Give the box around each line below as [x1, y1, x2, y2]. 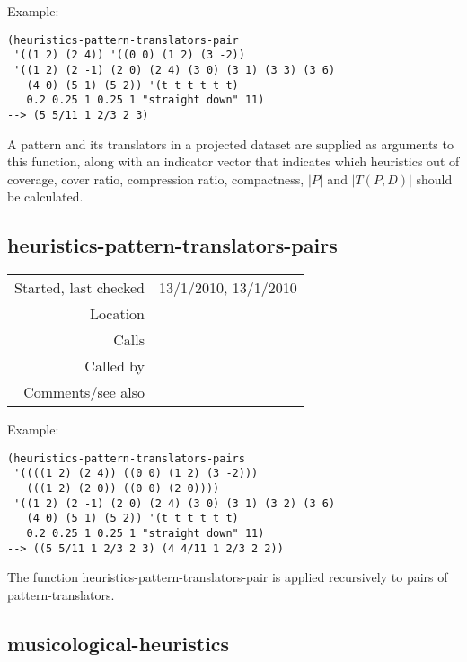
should [416, 169, 453, 188]
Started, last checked [14, 277, 145, 299]
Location [89, 303, 145, 325]
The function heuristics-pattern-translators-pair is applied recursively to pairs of [7, 568, 448, 586]
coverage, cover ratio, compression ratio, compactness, [7, 169, 304, 188]
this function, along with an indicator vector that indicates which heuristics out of [7, 152, 460, 171]
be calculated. [7, 187, 84, 206]
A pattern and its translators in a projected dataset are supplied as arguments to [7, 134, 454, 153]
